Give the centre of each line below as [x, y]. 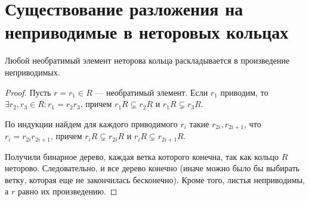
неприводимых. [33, 72]
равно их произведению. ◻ [67, 191]
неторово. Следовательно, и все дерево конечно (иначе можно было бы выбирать [152, 168]
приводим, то [244, 92]
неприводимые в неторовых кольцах [147, 32]
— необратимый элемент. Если [152, 92]
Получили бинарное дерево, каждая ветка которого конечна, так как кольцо [142, 156]
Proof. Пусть [28, 92]
